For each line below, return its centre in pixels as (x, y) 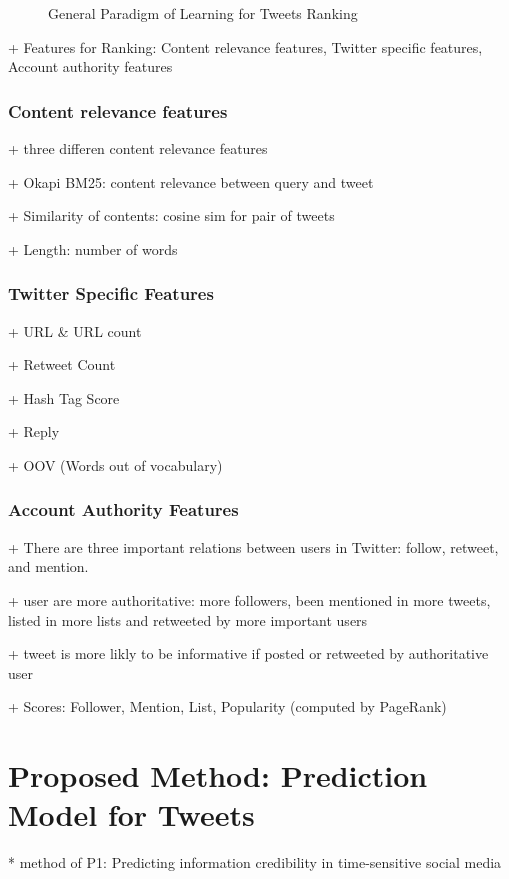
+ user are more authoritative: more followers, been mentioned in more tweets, (249, 599)
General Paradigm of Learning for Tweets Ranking (203, 13)
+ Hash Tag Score (64, 397)
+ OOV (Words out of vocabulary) (115, 464)
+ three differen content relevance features (138, 148)
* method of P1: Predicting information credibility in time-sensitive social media (255, 862)
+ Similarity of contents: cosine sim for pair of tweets (171, 215)
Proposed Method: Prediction (218, 775)
